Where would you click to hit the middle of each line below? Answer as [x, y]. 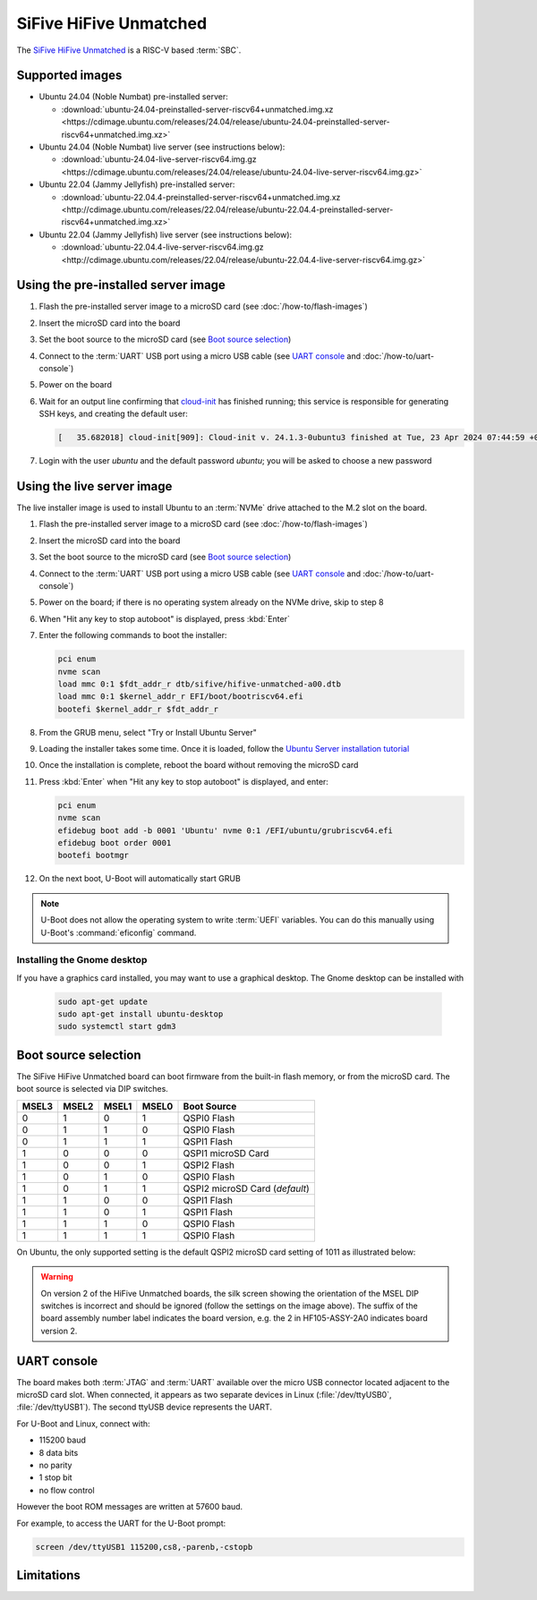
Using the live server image [94, 486]
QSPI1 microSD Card [226, 1153]
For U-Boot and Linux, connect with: [84, 1424]
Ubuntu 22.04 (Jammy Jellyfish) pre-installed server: [137, 184]
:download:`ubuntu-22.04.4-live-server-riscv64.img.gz [162, 247]
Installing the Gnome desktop [82, 960]
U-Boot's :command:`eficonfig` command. [119, 932]
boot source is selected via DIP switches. [93, 1089]
